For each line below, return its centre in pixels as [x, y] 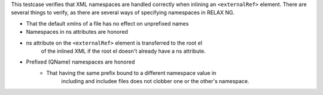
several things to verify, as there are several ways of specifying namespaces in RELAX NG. [123, 12]
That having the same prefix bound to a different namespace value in [131, 73]
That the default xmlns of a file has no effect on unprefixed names [107, 23]
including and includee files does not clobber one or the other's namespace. [155, 81]
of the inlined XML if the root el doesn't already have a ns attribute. [123, 51]
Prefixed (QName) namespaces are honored [80, 62]
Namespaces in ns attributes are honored [77, 32]
